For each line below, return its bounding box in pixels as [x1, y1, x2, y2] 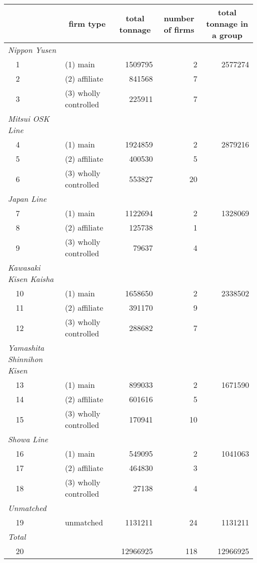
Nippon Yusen [8, 44, 56, 55]
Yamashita [8, 342, 44, 353]
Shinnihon [8, 353, 43, 365]
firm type [68, 18, 106, 29]
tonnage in [206, 18, 249, 29]
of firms [164, 23, 194, 35]
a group [212, 29, 243, 41]
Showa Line [8, 433, 48, 445]
